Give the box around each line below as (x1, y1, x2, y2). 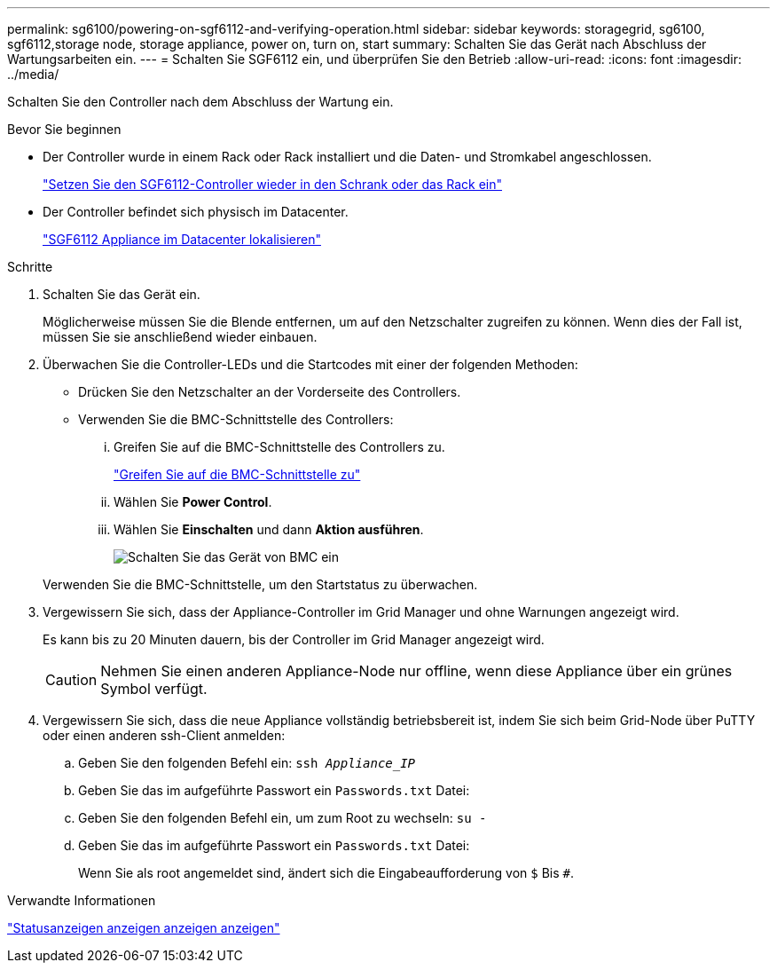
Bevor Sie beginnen (7, 122, 122, 137)
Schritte (7, 259, 53, 274)
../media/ (7, 67, 59, 82)
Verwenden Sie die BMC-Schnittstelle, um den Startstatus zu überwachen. (43, 577, 478, 592)
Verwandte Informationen (7, 893, 156, 908)
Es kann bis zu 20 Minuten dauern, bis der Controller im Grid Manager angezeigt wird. (43, 632, 545, 647)
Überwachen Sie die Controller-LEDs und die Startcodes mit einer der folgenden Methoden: (43, 357, 578, 372)
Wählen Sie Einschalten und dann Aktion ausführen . (114, 522, 424, 537)
